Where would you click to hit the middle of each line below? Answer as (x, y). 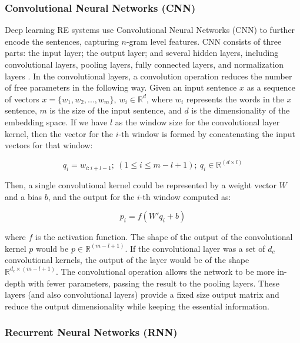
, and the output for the (91, 196)
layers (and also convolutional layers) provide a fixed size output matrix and (142, 294)
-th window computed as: (185, 196)
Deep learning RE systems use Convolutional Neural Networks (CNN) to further (150, 30)
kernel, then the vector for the (59, 133)
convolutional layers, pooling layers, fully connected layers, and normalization (144, 64)
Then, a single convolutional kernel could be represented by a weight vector (141, 184)
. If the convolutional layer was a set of (195, 248)
